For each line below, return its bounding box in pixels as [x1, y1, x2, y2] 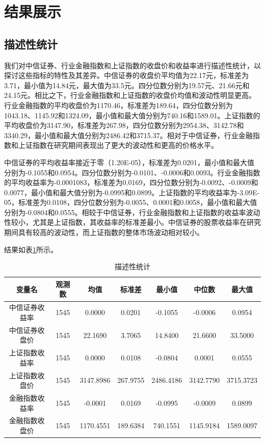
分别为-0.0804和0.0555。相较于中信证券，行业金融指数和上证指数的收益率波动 [4, 206, 260, 217]
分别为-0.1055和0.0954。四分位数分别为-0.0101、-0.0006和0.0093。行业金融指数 [4, 167, 260, 177]
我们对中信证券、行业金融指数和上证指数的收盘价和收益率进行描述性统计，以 [4, 60, 261, 70]
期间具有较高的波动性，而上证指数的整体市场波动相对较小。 [4, 227, 204, 238]
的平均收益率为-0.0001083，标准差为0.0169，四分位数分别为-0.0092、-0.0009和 [4, 177, 258, 188]
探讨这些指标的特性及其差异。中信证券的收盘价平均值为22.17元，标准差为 [4, 70, 249, 81]
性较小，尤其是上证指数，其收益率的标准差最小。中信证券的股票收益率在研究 [4, 217, 261, 227]
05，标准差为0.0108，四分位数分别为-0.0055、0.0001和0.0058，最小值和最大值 [4, 197, 257, 207]
